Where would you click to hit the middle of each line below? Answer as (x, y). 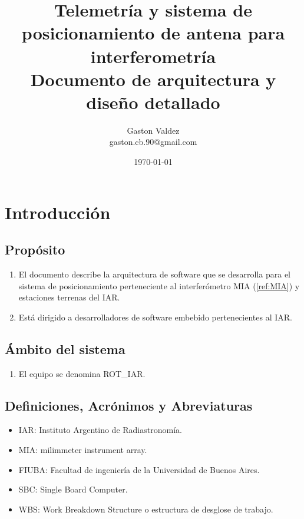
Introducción (58, 212)
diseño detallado (153, 102)
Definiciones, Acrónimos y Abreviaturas (129, 405)
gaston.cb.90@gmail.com (153, 142)
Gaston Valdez (153, 130)
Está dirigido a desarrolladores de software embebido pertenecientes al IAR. (155, 317)
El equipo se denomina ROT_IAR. (82, 373)
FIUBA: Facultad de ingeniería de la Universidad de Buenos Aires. (139, 469)
